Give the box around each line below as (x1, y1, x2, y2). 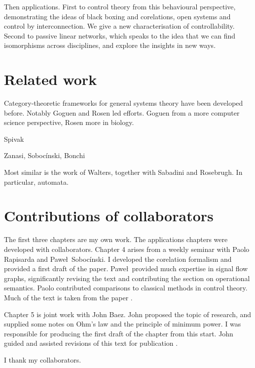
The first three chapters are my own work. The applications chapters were (4, 234, 228, 245)
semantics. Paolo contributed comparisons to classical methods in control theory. (4, 283, 248, 293)
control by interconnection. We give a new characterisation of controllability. (4, 21, 235, 31)
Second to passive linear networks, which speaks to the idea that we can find (4, 30, 236, 41)
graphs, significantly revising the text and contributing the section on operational (4, 273, 250, 283)
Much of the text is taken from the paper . (4, 292, 133, 302)
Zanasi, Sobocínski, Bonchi (4, 150, 85, 161)
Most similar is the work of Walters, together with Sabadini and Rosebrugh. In (4, 167, 243, 177)
